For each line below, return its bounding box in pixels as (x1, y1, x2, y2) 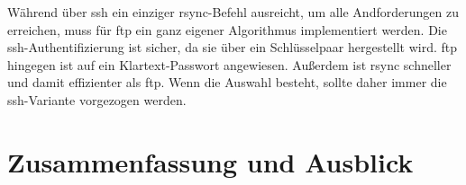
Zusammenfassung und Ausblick (7, 143, 414, 180)
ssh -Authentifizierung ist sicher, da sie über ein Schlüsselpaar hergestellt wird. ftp (7, 38, 458, 57)
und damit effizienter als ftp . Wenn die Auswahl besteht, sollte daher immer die (7, 73, 447, 92)
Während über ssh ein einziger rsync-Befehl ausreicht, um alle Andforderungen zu (7, 3, 459, 21)
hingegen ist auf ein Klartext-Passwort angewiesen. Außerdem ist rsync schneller (7, 55, 452, 74)
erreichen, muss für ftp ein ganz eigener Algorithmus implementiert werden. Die (7, 20, 447, 39)
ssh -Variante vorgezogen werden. (7, 90, 187, 109)
